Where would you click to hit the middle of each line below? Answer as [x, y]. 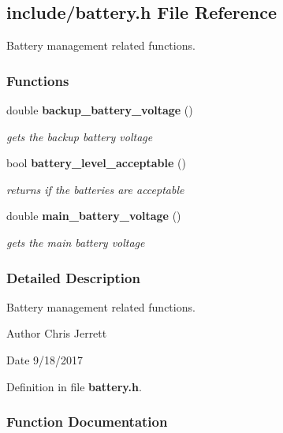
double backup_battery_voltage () [100, 110]
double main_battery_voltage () [94, 216]
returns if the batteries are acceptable [95, 189]
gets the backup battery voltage [80, 136]
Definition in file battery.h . [74, 386]
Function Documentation [87, 422]
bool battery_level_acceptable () [96, 163]
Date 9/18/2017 [45, 359]
